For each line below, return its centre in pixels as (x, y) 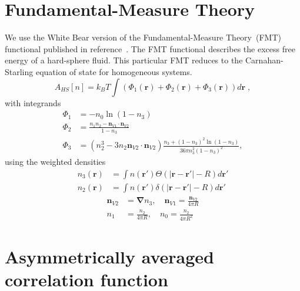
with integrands (33, 102)
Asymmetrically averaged (109, 257)
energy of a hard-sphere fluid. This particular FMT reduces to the (124, 60)
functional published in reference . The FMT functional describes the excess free (150, 48)
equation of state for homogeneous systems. (114, 71)
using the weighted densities (55, 162)
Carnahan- (264, 60)
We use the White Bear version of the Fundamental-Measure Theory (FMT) (143, 37)
